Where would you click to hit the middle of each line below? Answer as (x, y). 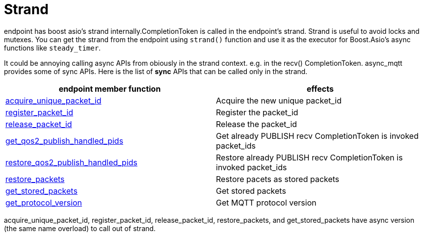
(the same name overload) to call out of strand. (80, 228)
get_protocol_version (44, 202)
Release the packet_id (257, 124)
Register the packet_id (257, 112)
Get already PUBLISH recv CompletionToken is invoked (317, 136)
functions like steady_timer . (53, 48)
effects (320, 89)
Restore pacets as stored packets (278, 179)
